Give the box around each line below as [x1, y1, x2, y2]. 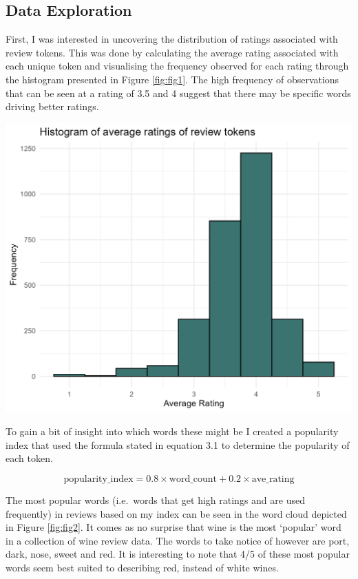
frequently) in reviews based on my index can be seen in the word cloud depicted [6, 506, 347, 520]
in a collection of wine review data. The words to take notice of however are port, [6, 533, 350, 547]
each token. [6, 451, 53, 465]
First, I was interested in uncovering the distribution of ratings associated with [6, 32, 338, 46]
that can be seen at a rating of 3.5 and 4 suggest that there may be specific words [6, 85, 351, 100]
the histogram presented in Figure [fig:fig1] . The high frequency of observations [6, 72, 339, 86]
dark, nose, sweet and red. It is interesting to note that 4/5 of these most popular [6, 547, 350, 561]
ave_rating [251, 474, 295, 484]
